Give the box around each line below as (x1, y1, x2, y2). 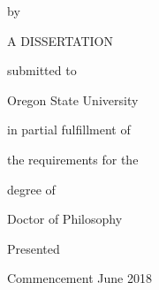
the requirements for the (7, 149, 139, 168)
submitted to (7, 61, 77, 80)
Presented (7, 239, 60, 257)
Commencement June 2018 (7, 269, 152, 287)
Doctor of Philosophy (7, 210, 123, 228)
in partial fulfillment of (7, 120, 131, 139)
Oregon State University (7, 90, 139, 109)
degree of (7, 179, 56, 198)
